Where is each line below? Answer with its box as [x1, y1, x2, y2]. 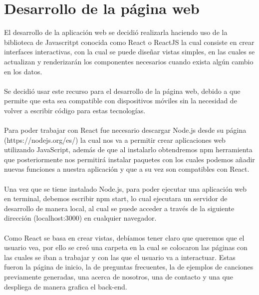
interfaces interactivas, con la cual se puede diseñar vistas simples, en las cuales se [4, 46, 255, 57]
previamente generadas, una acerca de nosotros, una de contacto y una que [4, 271, 233, 282]
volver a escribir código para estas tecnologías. [4, 105, 146, 115]
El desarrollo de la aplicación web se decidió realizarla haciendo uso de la [4, 27, 228, 37]
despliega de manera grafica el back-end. [4, 281, 127, 292]
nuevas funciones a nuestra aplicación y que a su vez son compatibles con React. [4, 164, 250, 174]
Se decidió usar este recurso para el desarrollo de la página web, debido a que [4, 85, 241, 96]
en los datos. [4, 66, 42, 76]
